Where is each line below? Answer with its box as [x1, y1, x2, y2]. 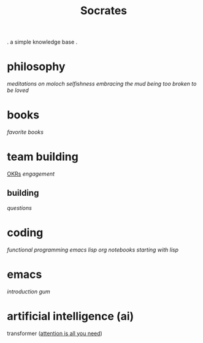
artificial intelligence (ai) [7, 309, 134, 323]
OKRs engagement [7, 170, 55, 177]
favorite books [7, 128, 44, 136]
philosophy [7, 60, 66, 74]
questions [7, 204, 33, 212]
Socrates [80, 4, 128, 18]
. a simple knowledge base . [7, 38, 78, 46]
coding [7, 226, 44, 239]
